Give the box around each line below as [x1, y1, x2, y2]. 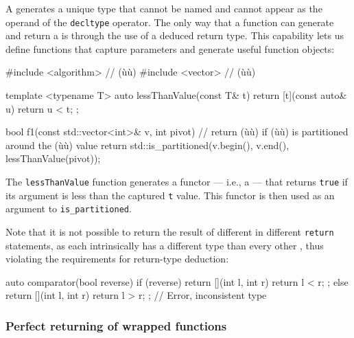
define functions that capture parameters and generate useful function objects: [5, 41, 335, 56]
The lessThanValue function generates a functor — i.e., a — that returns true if [5, 174, 348, 188]
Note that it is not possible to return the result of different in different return [5, 224, 334, 238]
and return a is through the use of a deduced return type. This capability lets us [5, 28, 344, 43]
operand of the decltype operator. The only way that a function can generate [5, 14, 334, 29]
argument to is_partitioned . [5, 201, 132, 216]
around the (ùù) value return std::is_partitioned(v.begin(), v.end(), [5, 137, 290, 152]
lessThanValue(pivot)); [5, 151, 101, 166]
